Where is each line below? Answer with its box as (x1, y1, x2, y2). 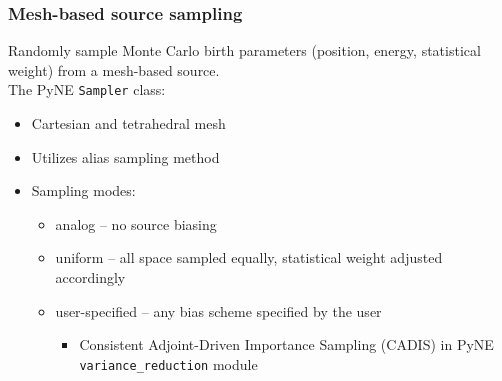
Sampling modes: (31, 180, 136, 201)
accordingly (55, 267, 126, 288)
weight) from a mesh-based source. (8, 59, 220, 80)
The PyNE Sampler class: (8, 79, 166, 100)
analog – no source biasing (55, 213, 217, 234)
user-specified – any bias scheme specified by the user (55, 300, 382, 321)
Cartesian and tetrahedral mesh (31, 113, 226, 134)
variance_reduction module (79, 353, 258, 374)
